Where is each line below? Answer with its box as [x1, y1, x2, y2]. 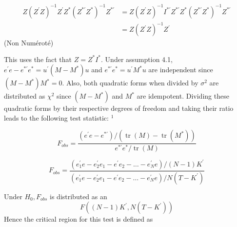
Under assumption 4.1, [105, 54, 173, 64]
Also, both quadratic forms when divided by [66, 78, 198, 88]
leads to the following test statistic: [4, 112, 109, 123]
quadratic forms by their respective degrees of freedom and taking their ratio [4, 103, 234, 113]
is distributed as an [50, 191, 107, 201]
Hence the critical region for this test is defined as [4, 214, 153, 224]
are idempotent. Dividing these [137, 91, 229, 101]
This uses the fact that [4, 54, 72, 64]
